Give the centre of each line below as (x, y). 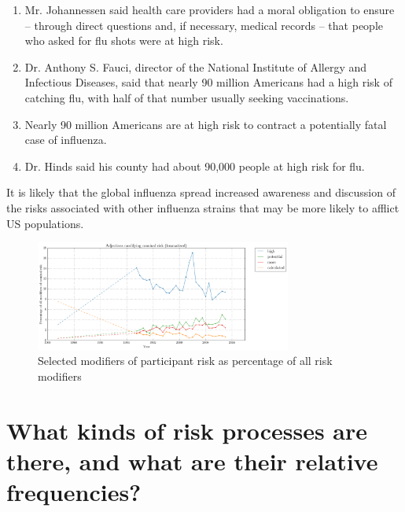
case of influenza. (66, 140)
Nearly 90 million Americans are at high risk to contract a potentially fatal (206, 124)
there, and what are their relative (192, 460)
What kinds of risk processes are (187, 430)
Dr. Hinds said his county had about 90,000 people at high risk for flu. (195, 166)
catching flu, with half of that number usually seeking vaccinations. (187, 97)
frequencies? (74, 492)
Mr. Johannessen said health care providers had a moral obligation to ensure (210, 9)
